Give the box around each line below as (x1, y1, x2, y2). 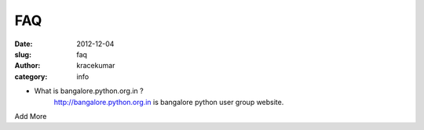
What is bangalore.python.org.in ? (34, 86, 144, 96)
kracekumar (76, 61, 115, 70)
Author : (14, 61, 41, 70)
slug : (14, 49, 31, 59)
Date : (14, 39, 33, 49)
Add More (14, 111, 47, 121)
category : (14, 71, 48, 81)
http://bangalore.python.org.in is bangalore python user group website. (53, 97, 284, 107)
